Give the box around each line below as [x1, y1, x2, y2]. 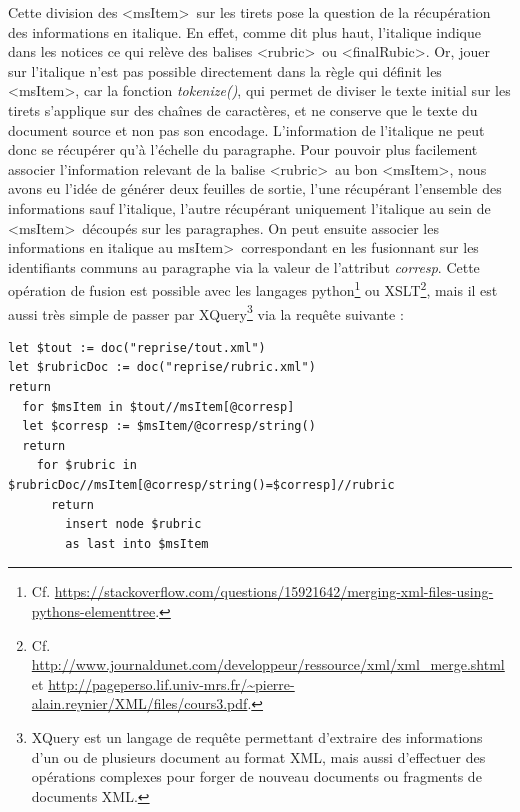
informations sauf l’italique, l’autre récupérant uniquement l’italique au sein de [8, 197, 491, 218]
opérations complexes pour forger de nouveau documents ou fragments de [31, 766, 482, 787]
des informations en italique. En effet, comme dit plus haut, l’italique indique [8, 21, 482, 42]
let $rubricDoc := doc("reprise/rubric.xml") [8, 360, 316, 375]
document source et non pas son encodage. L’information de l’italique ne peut [8, 119, 485, 140]
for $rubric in [36, 458, 137, 473]
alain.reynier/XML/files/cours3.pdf [31, 693, 248, 714]
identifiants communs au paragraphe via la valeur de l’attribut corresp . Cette [8, 256, 480, 277]
